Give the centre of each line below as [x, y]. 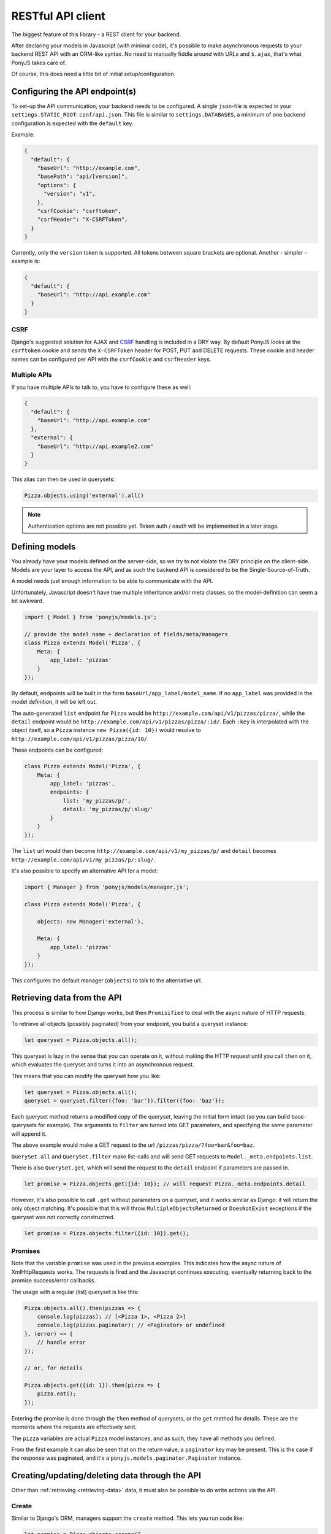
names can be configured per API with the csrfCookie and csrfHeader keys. [111, 359]
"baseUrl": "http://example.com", [89, 168]
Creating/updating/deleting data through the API [106, 1476]
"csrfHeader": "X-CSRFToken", [82, 220]
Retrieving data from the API [67, 998]
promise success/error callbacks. [54, 1281]
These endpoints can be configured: [57, 750]
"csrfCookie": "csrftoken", [79, 211]
